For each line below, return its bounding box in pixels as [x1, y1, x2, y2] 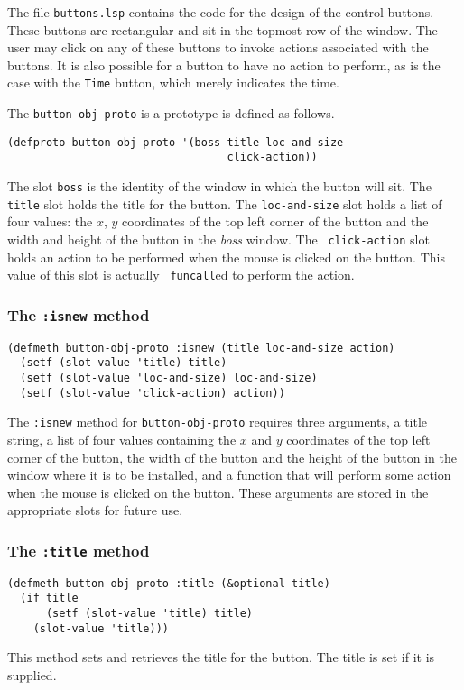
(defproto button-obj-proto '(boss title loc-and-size [7, 135, 344, 149]
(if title [20, 592, 79, 605]
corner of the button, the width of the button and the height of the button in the [7, 447, 457, 466]
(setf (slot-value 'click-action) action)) [20, 386, 285, 400]
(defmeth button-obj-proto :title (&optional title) [7, 576, 330, 590]
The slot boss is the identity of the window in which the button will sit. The [7, 177, 432, 196]
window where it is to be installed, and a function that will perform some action [7, 465, 451, 484]
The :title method [7, 538, 150, 561]
